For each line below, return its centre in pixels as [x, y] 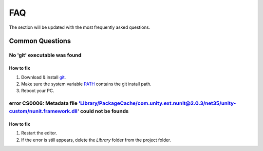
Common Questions [40, 41]
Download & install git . [44, 77]
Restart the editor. [39, 133]
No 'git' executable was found [45, 55]
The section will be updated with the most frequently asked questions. [80, 27]
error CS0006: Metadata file [43, 103]
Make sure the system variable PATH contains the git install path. [86, 84]
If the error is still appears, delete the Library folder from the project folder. [96, 140]
